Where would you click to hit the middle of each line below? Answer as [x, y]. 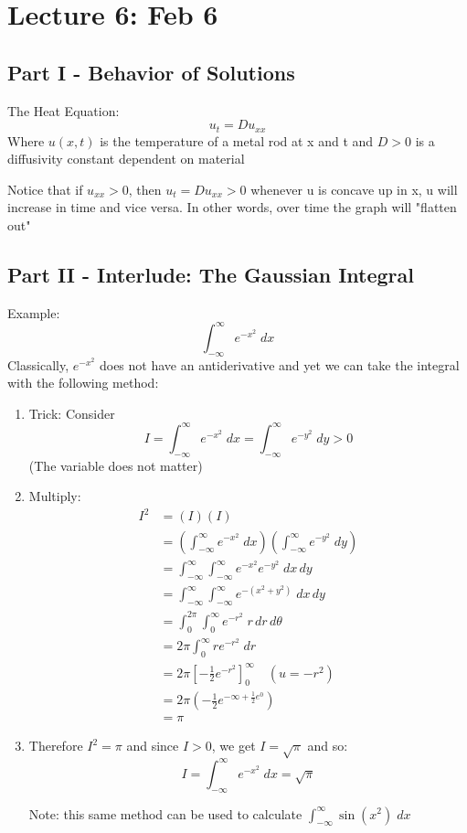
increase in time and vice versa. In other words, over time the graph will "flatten [232, 207]
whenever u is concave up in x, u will [354, 189]
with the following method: [83, 383]
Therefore [56, 746]
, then [145, 189]
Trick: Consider [72, 413]
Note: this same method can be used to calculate [165, 813]
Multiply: [55, 496]
